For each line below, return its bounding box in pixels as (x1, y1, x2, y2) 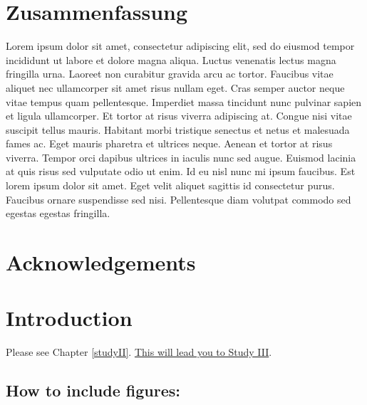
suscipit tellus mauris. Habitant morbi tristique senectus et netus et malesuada (6, 122, 350, 137)
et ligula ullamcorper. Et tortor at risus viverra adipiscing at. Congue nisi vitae (6, 108, 352, 123)
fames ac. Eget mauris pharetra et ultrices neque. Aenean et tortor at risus (6, 136, 333, 151)
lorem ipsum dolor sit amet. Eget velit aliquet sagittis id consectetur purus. (6, 178, 335, 193)
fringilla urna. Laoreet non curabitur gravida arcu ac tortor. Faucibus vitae (6, 66, 334, 81)
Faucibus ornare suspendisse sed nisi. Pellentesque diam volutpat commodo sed (6, 191, 351, 206)
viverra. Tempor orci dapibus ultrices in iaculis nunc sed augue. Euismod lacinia (6, 149, 356, 164)
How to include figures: (6, 379, 180, 401)
